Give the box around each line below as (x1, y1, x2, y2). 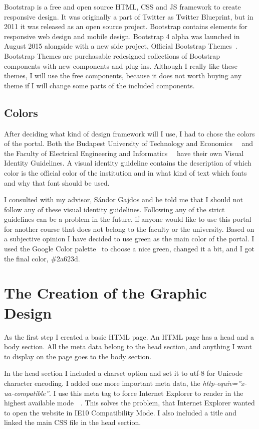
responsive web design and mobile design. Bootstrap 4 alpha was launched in (4, 31, 240, 41)
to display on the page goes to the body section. (4, 351, 152, 361)
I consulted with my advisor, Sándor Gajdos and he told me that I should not (4, 194, 243, 205)
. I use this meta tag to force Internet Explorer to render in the (49, 387, 243, 398)
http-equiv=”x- (202, 377, 247, 388)
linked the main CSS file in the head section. (4, 417, 141, 427)
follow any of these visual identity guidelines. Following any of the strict (4, 204, 225, 214)
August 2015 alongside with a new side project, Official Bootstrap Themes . (4, 41, 237, 51)
